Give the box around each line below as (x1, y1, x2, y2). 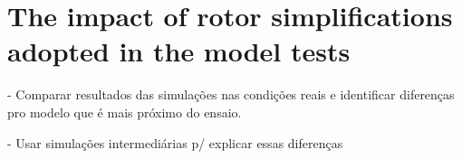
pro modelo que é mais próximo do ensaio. (7, 102, 242, 121)
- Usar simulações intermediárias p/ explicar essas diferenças (7, 133, 343, 152)
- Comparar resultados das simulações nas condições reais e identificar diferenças (7, 85, 455, 104)
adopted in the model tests (7, 33, 351, 70)
